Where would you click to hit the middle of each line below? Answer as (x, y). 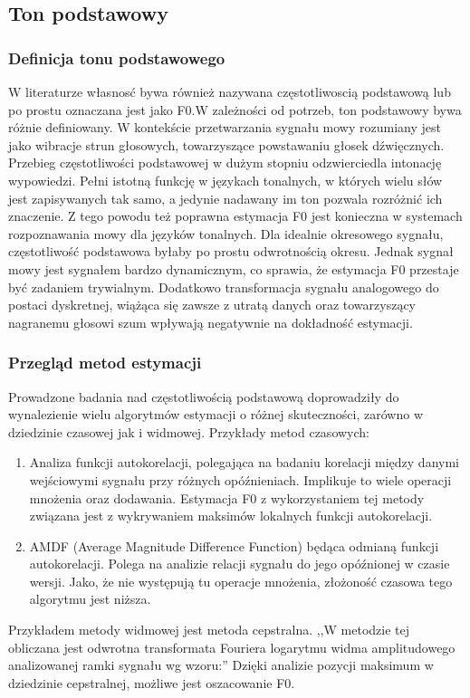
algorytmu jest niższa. (90, 599)
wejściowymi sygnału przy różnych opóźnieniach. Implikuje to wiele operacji (240, 479)
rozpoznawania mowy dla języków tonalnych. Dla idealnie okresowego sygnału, (226, 233)
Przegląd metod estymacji (105, 363)
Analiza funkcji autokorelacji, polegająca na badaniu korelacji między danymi (244, 462)
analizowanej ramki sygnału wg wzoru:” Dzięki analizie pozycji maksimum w (221, 665)
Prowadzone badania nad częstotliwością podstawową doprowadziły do (204, 396)
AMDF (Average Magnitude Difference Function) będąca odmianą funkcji (234, 545)
